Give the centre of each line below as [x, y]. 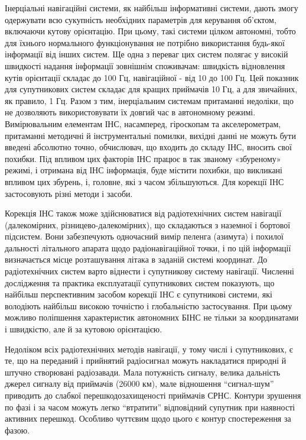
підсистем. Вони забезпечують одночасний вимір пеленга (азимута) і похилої [144, 236]
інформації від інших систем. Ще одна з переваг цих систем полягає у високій [147, 54]
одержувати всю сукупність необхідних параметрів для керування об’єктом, [141, 19]
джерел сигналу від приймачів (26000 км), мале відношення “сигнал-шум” [139, 384]
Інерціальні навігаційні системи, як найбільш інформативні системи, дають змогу [152, 8]
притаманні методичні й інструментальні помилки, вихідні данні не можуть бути [150, 135]
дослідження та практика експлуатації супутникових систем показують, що [140, 282]
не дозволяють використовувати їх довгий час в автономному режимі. [130, 112]
